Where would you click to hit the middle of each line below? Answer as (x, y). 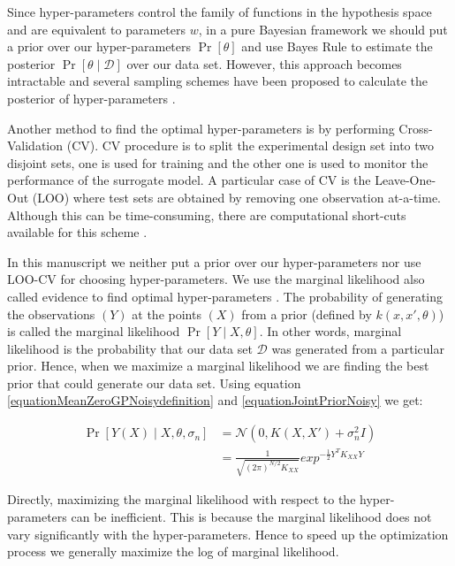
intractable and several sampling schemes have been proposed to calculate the (218, 81)
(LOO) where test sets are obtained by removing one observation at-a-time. (237, 197)
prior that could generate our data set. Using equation (154, 382)
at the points (167, 314)
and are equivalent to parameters (97, 29)
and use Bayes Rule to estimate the (337, 46)
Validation (35, 145)
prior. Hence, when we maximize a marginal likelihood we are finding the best (218, 366)
